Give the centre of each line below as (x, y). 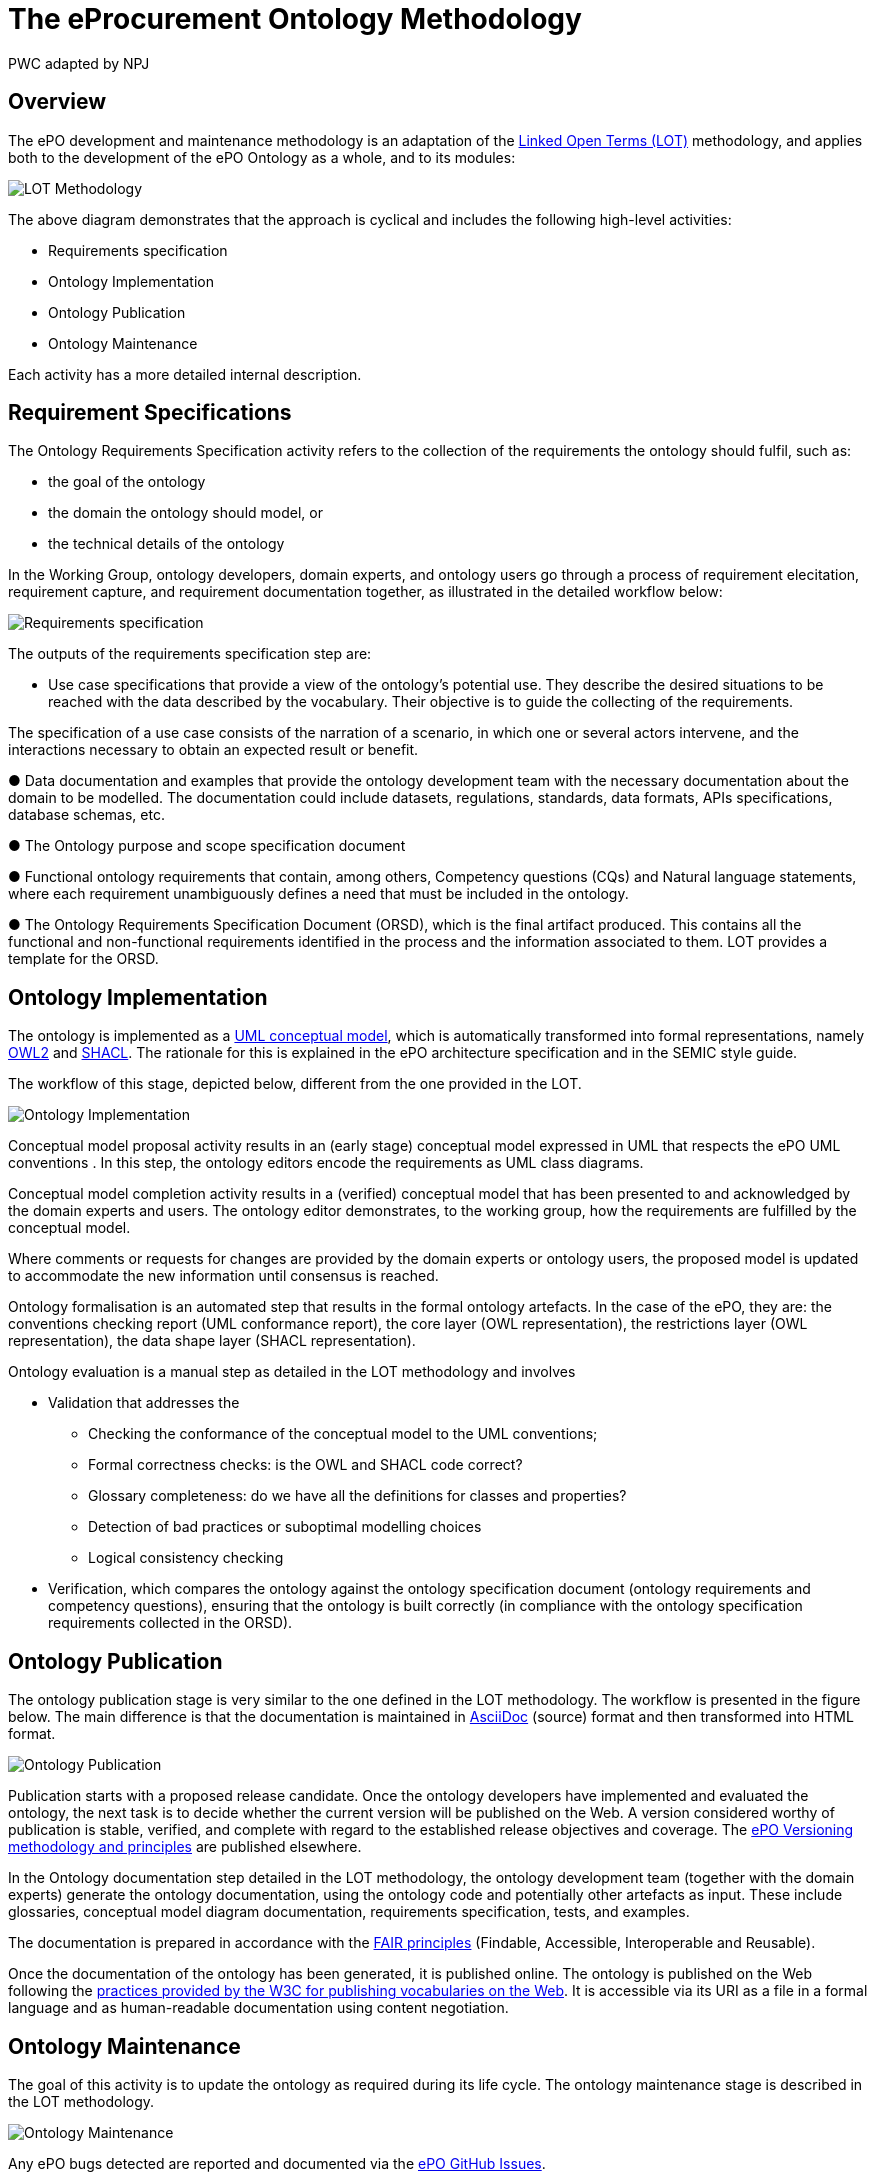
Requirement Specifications (150, 413)
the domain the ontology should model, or (185, 513)
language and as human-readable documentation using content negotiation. (258, 2008)
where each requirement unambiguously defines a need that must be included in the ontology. (318, 894)
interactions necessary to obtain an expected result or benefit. (213, 750)
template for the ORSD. (83, 959)
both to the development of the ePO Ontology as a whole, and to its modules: (262, 157)
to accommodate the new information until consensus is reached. (223, 1276)
